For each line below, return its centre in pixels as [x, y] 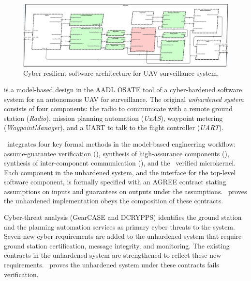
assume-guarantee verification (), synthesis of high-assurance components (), [117, 153]
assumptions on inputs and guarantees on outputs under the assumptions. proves [125, 191]
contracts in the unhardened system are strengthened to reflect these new [113, 255]
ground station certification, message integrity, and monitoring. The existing [117, 245]
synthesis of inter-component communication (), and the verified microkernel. [120, 163]
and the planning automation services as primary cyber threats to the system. [119, 226]
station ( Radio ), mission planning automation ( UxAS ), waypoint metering [113, 118]
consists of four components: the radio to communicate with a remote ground [118, 108]
